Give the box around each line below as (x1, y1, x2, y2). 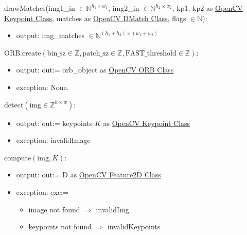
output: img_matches (16, 30, 85, 41)
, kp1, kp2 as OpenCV (172, 3, 243, 13)
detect (4, 99, 24, 110)
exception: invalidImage (16, 135, 91, 146)
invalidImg (96, 204, 129, 214)
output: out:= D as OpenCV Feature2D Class (16, 169, 161, 180)
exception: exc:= (16, 186, 68, 197)
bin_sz (47, 49, 66, 57)
